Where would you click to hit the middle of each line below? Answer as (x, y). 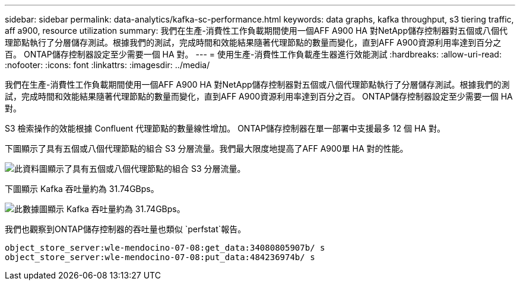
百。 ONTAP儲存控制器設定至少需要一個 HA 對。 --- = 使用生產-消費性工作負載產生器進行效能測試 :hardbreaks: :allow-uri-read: (253, 54)
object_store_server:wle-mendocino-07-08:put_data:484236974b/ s (160, 257)
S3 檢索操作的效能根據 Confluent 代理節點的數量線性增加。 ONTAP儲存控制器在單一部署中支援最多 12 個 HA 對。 (225, 128)
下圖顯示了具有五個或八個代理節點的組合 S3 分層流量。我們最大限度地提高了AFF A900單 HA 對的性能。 (207, 148)
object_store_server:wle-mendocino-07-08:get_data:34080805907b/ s (165, 248)
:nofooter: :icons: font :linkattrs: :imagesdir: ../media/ (107, 65)
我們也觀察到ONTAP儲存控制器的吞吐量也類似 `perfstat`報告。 (126, 229)
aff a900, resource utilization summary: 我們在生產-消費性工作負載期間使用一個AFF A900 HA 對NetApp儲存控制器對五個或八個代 (256, 31)
